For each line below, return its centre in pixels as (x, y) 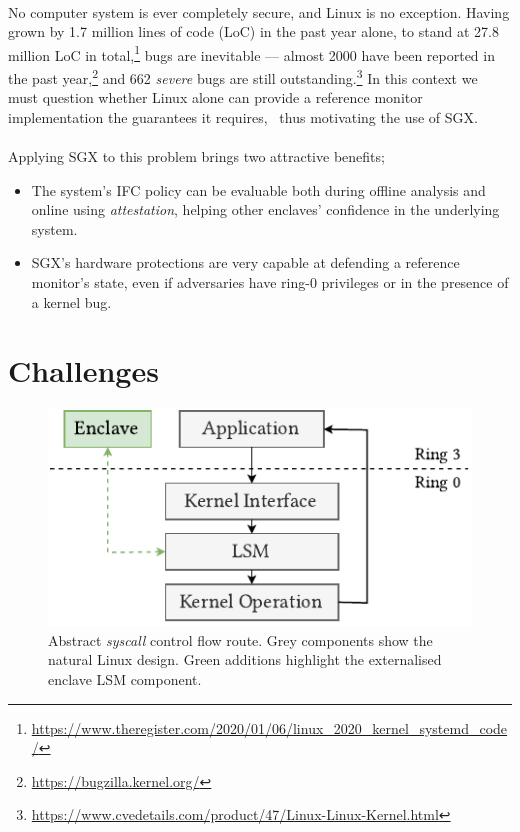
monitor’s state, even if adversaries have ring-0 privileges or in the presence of (270, 282)
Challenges (83, 370)
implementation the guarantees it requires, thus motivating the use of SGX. (243, 116)
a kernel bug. (71, 301)
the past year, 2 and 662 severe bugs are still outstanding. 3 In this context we (243, 76)
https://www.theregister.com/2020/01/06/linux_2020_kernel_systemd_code (269, 727)
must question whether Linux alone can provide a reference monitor (215, 97)
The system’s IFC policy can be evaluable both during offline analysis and (258, 189)
